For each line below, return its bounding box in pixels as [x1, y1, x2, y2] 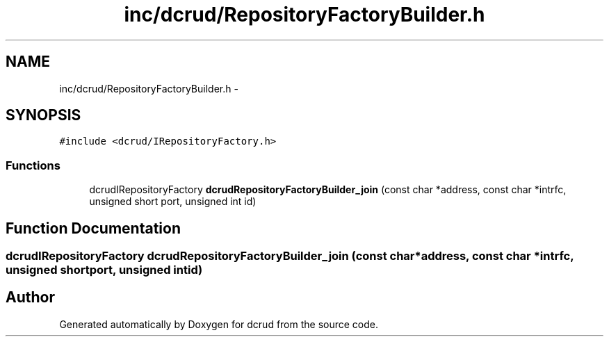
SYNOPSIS [6, 106, 81, 124]
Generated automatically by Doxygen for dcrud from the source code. [59, 318, 379, 330]
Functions [6, 158, 60, 172]
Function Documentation [6, 219, 181, 237]
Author [6, 288, 55, 307]
